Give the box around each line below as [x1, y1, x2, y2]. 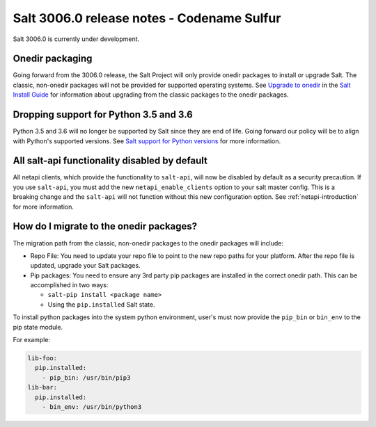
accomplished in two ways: [30, 281, 109, 289]
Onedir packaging [13, 53, 93, 65]
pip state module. [13, 323, 63, 331]
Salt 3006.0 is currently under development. [13, 35, 140, 43]
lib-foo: [27, 355, 58, 362]
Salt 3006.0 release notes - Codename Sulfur [13, 10, 281, 26]
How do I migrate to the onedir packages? [13, 220, 198, 232]
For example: [13, 336, 51, 344]
